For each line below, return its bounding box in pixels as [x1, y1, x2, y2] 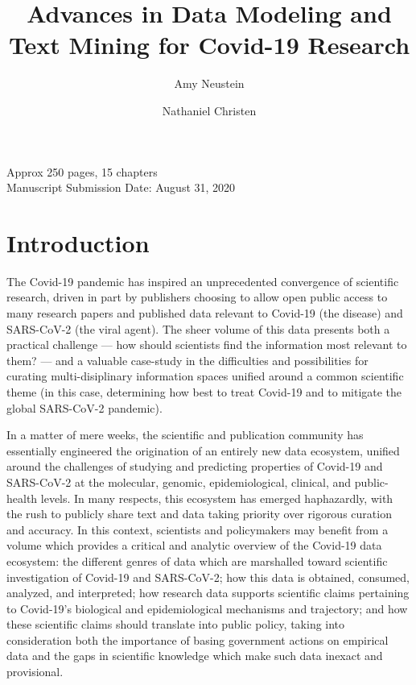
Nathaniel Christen [162, 102, 257, 118]
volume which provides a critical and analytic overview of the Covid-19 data [6, 537, 382, 554]
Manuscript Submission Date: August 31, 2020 [6, 179, 236, 196]
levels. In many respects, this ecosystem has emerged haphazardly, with [40, 489, 393, 506]
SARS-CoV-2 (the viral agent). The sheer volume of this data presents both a [6, 320, 390, 337]
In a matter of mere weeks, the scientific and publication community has [6, 426, 364, 443]
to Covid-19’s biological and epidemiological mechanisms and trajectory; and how [6, 600, 408, 616]
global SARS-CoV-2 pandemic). [6, 399, 163, 416]
